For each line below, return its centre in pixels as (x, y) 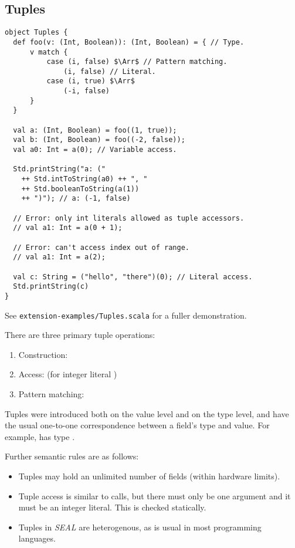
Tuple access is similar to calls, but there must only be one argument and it (155, 495)
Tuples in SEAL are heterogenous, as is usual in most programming (140, 527)
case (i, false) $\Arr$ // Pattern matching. (137, 62)
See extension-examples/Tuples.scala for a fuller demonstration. (126, 315)
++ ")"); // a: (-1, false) (76, 199)
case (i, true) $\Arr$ (91, 81)
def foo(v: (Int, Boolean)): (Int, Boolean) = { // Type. (129, 42)
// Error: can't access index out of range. (101, 247)
